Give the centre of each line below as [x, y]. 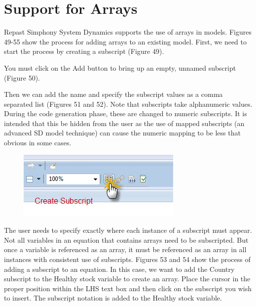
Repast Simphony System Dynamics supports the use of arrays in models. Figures [128, 32]
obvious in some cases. [38, 143]
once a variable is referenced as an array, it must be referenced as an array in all [125, 249]
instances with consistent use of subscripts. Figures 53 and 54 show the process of [127, 259]
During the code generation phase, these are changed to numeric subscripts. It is [126, 113]
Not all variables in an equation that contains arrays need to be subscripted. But [126, 240]
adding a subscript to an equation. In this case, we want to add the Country [119, 269]
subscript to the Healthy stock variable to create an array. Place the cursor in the [127, 279]
